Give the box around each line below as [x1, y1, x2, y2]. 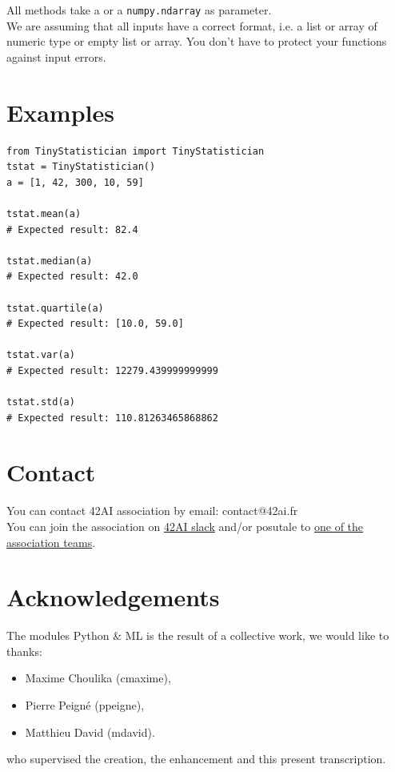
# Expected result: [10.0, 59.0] [6, 318, 184, 330]
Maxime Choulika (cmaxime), [25, 669, 171, 686]
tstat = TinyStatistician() [6, 161, 156, 173]
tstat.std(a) [6, 396, 75, 408]
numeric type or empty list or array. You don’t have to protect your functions [6, 33, 387, 50]
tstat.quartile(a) [6, 302, 104, 314]
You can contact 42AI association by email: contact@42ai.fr [6, 502, 298, 519]
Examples [6, 95, 114, 128]
